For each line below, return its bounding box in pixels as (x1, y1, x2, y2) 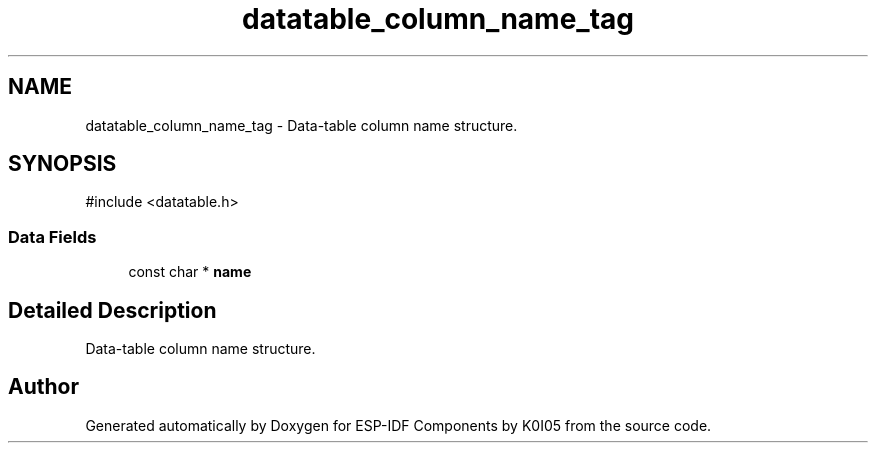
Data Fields (8, 226, 97, 247)
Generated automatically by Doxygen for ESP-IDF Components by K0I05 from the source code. (85, 416, 712, 434)
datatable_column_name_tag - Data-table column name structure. (85, 116, 518, 134)
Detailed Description (8, 297, 217, 323)
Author (8, 374, 79, 400)
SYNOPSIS (8, 151, 117, 177)
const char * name (128, 263, 252, 281)
